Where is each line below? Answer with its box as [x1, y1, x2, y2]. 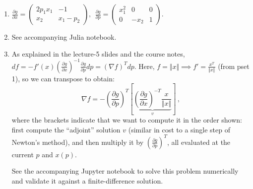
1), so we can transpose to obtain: [11, 73, 115, 83]
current [11, 149, 34, 159]
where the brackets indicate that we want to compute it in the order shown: [11, 115, 243, 125]
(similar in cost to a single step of [128, 124, 230, 134]
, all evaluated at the [167, 136, 231, 147]
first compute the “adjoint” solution [11, 124, 121, 134]
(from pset [218, 61, 250, 71]
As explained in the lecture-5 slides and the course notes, [11, 48, 185, 59]
